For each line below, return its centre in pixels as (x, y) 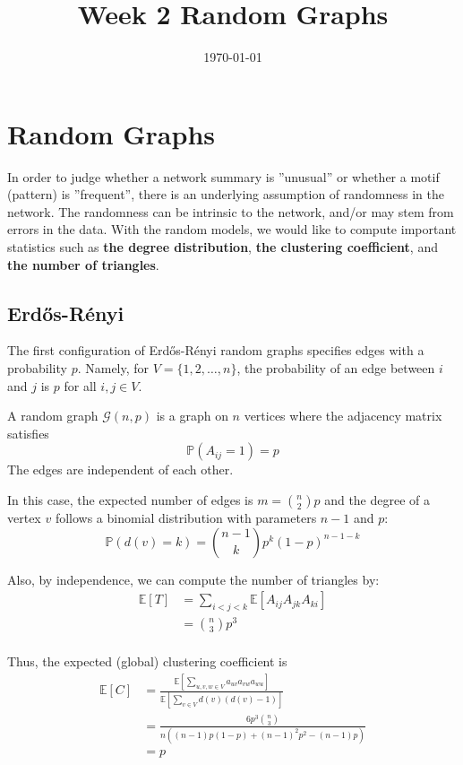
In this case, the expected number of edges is (130, 499)
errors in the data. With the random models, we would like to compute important (232, 229)
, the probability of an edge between (336, 368)
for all (80, 385)
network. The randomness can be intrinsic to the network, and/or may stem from (231, 211)
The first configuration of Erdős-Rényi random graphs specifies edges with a (216, 350)
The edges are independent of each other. (120, 469)
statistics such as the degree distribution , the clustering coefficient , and (223, 247)
